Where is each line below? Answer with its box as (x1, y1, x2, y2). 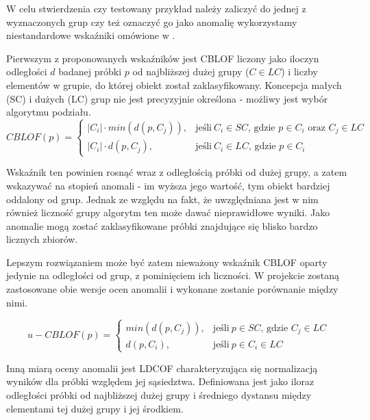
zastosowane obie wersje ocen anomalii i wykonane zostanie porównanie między (6, 282, 338, 296)
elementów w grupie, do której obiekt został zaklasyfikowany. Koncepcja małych (6, 77, 342, 92)
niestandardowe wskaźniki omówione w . (6, 28, 175, 42)
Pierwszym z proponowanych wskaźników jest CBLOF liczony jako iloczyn (6, 51, 319, 65)
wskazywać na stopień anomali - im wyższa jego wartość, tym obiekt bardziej (6, 178, 330, 192)
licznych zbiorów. (6, 232, 78, 246)
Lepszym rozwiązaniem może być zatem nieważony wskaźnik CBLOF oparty (6, 254, 328, 269)
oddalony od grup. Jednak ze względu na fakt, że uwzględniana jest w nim (6, 192, 319, 206)
